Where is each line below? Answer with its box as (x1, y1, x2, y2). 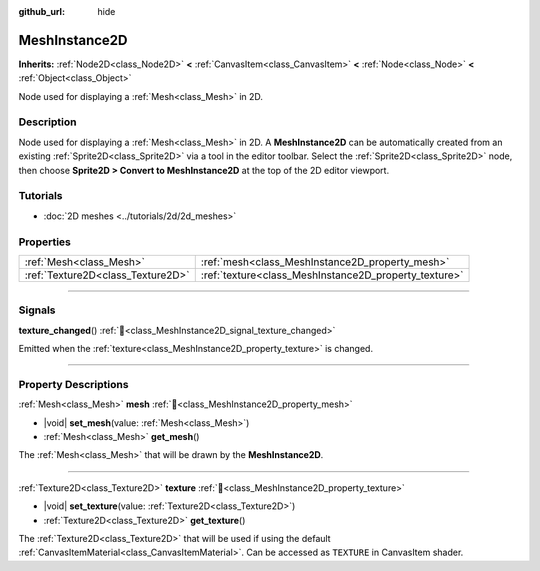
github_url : (18, 6, 65, 17)
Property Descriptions (18, 377, 129, 391)
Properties (18, 235, 72, 249)
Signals (18, 303, 56, 317)
